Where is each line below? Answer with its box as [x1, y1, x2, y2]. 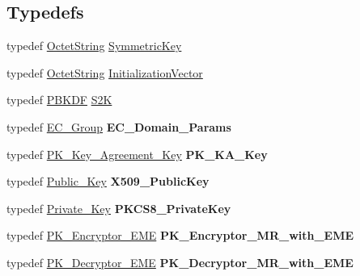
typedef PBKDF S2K [6, 91, 112, 108]
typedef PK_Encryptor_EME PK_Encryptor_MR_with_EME [6, 227, 354, 244]
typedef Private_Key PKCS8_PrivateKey [6, 199, 231, 216]
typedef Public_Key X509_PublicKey [6, 173, 210, 190]
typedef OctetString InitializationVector [6, 64, 203, 81]
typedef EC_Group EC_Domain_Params [6, 118, 231, 135]
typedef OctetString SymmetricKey [6, 37, 182, 54]
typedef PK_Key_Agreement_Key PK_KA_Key [6, 145, 268, 162]
